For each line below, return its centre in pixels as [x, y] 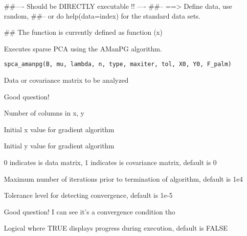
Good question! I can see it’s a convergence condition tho [90, 211]
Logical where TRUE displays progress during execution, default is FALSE [116, 228]
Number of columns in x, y [44, 113]
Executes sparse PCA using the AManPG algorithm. [83, 48]
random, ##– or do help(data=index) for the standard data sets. [102, 15]
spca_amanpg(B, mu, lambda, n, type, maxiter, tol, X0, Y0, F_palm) [118, 64]
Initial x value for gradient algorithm [59, 129]
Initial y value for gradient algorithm [59, 146]
